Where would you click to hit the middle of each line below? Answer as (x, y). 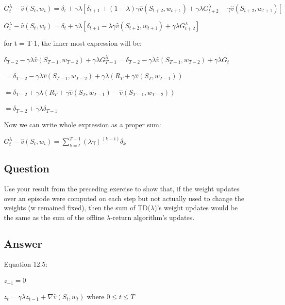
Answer (23, 243)
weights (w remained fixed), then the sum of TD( (77, 208)
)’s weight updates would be (196, 208)
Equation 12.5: (26, 263)
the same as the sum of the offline (54, 217)
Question (27, 168)
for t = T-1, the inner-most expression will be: (73, 43)
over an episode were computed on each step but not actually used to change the (124, 198)
